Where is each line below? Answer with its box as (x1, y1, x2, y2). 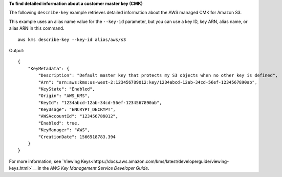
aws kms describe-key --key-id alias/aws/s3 (18, 37, 127, 42)
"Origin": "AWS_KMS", (38, 93, 90, 98)
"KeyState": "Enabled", (38, 86, 95, 92)
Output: (9, 47, 24, 53)
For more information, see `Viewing (9, 158, 80, 164)
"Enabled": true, (38, 120, 80, 126)
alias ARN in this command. (9, 25, 65, 31)
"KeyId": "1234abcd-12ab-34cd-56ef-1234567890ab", (38, 100, 162, 105)
